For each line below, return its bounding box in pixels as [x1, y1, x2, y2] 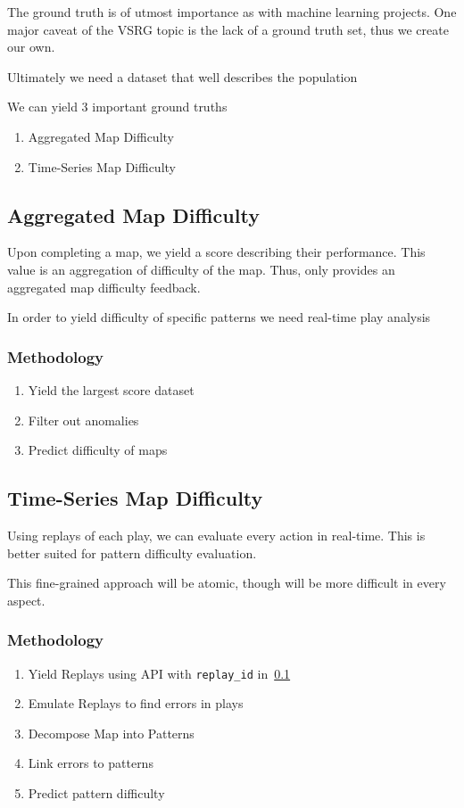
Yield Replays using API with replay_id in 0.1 [28, 664, 291, 682]
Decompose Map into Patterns [28, 723, 195, 742]
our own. [7, 37, 55, 56]
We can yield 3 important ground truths [7, 97, 228, 116]
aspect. [7, 590, 46, 609]
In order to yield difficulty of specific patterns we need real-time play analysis [7, 308, 431, 326]
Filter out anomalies [28, 410, 139, 429]
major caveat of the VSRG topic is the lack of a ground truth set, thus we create [7, 20, 449, 38]
